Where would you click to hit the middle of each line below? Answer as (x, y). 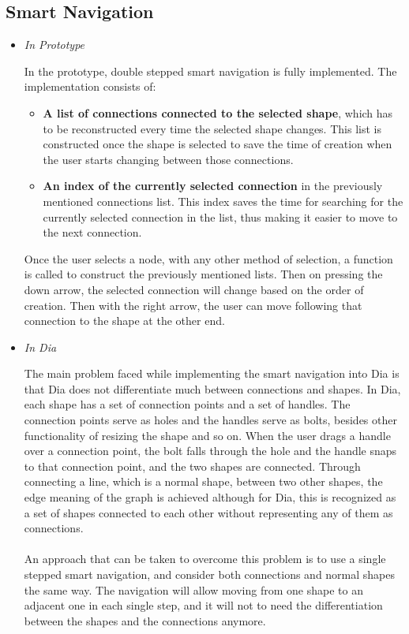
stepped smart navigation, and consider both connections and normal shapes (210, 574)
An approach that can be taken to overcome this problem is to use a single (205, 559)
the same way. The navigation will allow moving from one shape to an (193, 589)
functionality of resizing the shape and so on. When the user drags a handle (207, 435)
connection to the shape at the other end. (124, 321)
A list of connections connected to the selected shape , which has (218, 112)
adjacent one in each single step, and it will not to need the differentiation (203, 605)
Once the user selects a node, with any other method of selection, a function (208, 258)
